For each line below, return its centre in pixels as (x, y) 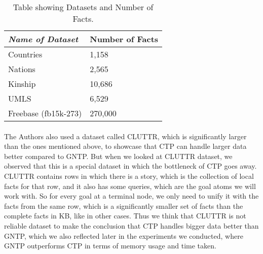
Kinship (22, 84)
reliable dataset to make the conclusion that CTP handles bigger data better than (131, 225)
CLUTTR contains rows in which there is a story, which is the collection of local (129, 176)
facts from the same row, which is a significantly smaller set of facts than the (124, 205)
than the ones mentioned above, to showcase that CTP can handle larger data (125, 146)
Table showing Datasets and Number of (83, 7)
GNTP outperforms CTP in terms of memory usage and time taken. (110, 246)
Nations (22, 69)
